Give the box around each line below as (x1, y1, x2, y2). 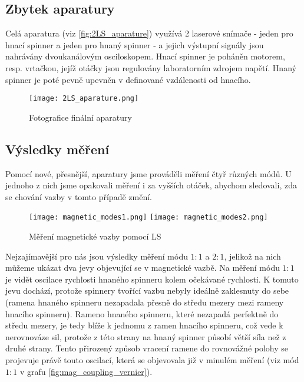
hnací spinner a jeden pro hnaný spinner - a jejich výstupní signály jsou (5, 38, 264, 51)
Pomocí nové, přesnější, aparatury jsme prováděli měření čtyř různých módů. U (5, 167, 292, 180)
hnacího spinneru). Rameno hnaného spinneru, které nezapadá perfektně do (5, 307, 279, 320)
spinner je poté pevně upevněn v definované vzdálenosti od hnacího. (5, 73, 251, 85)
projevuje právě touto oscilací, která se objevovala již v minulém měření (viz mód (5, 354, 299, 366)
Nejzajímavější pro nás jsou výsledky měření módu (5, 250, 188, 262)
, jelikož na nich (224, 250, 281, 262)
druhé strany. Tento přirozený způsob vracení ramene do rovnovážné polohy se (5, 342, 289, 354)
